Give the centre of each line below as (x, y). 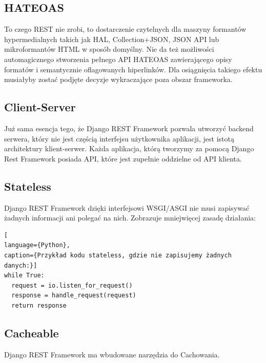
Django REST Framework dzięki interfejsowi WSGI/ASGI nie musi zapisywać (127, 207)
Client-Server (40, 107)
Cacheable (32, 332)
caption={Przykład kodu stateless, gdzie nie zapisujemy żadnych (118, 255)
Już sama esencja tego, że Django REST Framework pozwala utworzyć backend (129, 128)
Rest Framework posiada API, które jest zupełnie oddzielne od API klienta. (123, 158)
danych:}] (21, 265)
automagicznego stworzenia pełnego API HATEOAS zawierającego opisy (118, 59)
